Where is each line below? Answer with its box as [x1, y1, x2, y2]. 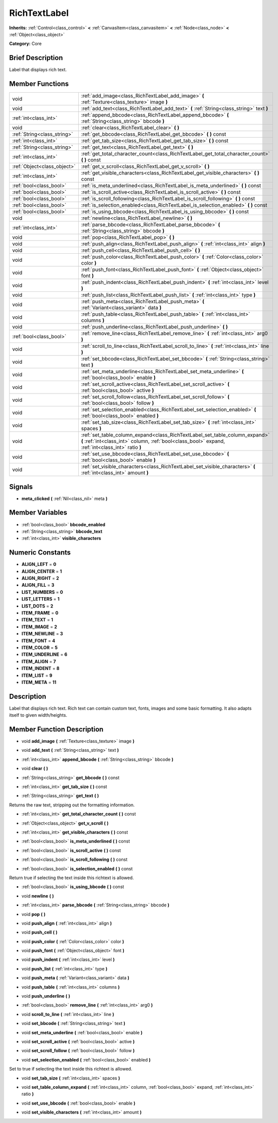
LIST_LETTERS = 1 [21, 596, 59, 602]
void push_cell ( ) [21, 929, 58, 935]
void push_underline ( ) [21, 993, 70, 999]
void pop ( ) [21, 911, 46, 917]
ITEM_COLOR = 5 [21, 644, 58, 650]
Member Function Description [9, 725, 104, 733]
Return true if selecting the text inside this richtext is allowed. [9, 875, 134, 881]
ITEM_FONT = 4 [21, 637, 56, 644]
